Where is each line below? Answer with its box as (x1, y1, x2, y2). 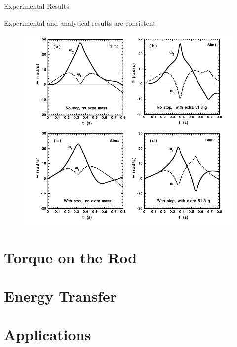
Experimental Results (4, 1, 69, 11)
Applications (4, 324, 91, 345)
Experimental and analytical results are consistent (4, 17, 156, 28)
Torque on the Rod (4, 247, 137, 267)
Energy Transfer (4, 285, 117, 306)
